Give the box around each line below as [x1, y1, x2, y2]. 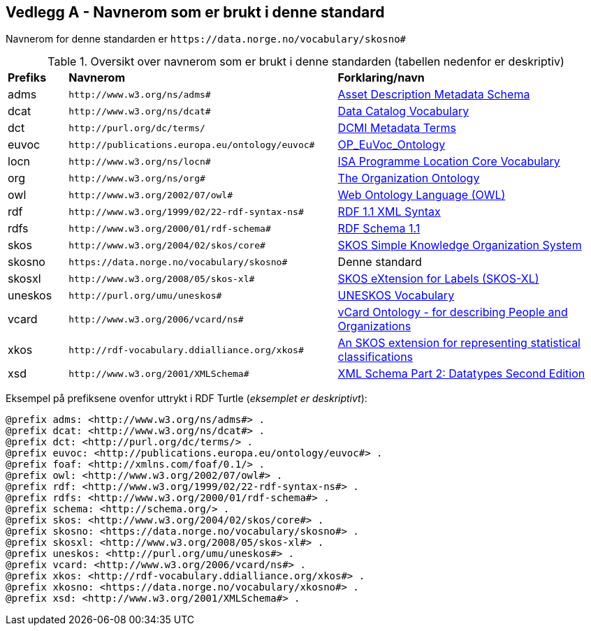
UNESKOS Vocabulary [337, 288, 455, 303]
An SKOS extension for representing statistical [337, 336, 581, 350]
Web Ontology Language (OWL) [337, 188, 506, 202]
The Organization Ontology [337, 171, 480, 186]
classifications [337, 350, 414, 364]
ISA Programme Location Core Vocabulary [337, 154, 560, 169]
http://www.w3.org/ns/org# [68, 172, 205, 184]
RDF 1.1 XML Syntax [337, 205, 441, 219]
